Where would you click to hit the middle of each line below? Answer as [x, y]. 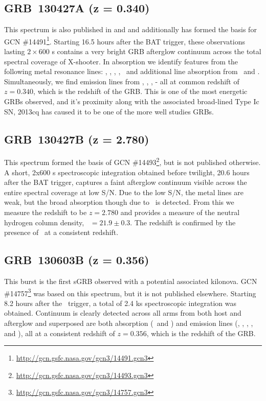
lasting [15, 51]
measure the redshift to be [46, 212]
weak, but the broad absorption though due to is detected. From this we [119, 202]
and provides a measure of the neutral [180, 212]
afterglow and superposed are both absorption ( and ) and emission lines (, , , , [129, 323]
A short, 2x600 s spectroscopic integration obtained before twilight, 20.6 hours [127, 172]
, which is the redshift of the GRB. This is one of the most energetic [140, 91]
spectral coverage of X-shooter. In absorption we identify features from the [121, 61]
